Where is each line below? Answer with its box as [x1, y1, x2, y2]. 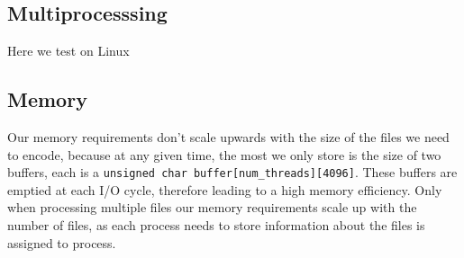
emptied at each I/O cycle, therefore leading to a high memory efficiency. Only [7, 180, 442, 199]
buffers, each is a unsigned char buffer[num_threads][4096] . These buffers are [7, 163, 458, 182]
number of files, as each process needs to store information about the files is [7, 216, 425, 235]
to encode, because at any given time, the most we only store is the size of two [7, 145, 441, 164]
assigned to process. [7, 233, 116, 252]
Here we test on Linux [7, 41, 130, 60]
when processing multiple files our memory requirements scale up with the [7, 198, 417, 217]
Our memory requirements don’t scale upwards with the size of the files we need [7, 128, 450, 146]
